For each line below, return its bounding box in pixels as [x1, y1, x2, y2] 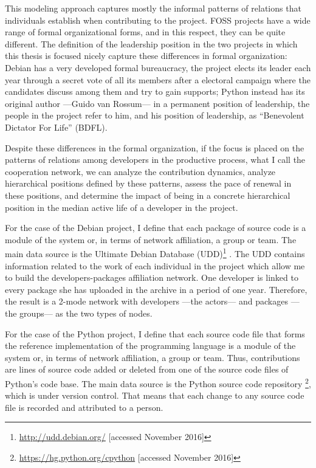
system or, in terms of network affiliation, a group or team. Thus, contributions [5, 351, 300, 363]
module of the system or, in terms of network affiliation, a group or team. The [5, 233, 297, 246]
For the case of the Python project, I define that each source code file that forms [5, 327, 305, 340]
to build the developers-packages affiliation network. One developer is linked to [5, 271, 298, 284]
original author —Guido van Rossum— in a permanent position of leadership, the [5, 97, 310, 109]
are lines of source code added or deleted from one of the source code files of [5, 363, 289, 376]
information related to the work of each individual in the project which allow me [5, 259, 305, 272]
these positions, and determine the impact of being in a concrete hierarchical [5, 188, 290, 201]
